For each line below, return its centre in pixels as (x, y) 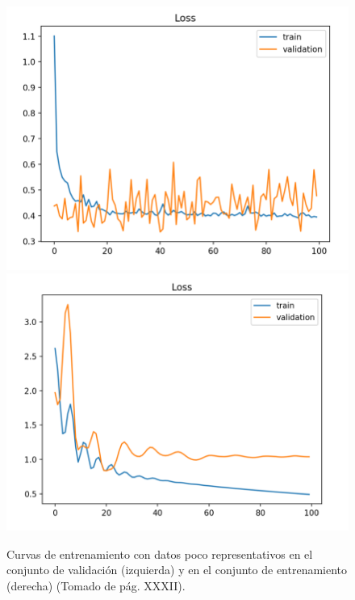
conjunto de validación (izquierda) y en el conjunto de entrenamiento (177, 570)
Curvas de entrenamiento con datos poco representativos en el (160, 554)
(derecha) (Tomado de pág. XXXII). (96, 585)
